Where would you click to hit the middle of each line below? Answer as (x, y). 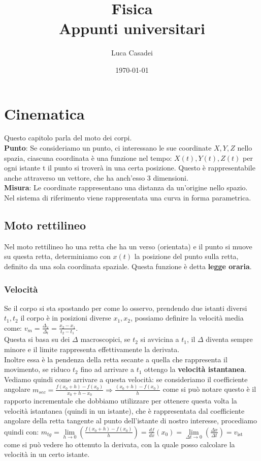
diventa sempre (229, 339)
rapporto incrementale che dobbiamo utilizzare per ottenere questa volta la (121, 400)
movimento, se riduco (37, 369)
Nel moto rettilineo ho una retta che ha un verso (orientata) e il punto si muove (128, 246)
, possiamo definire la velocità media (187, 318)
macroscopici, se (105, 339)
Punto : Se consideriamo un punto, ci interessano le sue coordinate (108, 148)
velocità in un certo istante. (47, 454)
